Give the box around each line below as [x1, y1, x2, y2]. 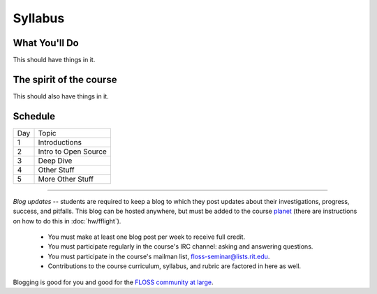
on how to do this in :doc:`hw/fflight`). [13, 216, 121, 225]
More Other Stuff [38, 174, 94, 184]
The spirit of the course [13, 73, 117, 85]
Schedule [13, 110, 56, 122]
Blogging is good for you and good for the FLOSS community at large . [13, 278, 214, 286]
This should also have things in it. [13, 91, 109, 101]
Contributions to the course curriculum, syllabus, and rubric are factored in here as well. [47, 262, 302, 270]
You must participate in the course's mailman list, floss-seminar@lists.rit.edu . [47, 252, 270, 260]
